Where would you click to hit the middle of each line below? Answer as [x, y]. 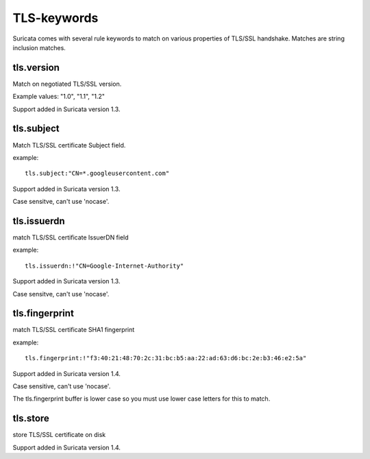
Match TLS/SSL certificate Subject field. [69, 145]
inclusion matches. [39, 47]
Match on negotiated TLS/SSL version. [67, 84]
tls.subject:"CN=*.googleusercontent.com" [97, 174]
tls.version [36, 68]
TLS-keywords [56, 18]
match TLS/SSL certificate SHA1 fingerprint [74, 330]
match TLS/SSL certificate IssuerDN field [71, 237]
